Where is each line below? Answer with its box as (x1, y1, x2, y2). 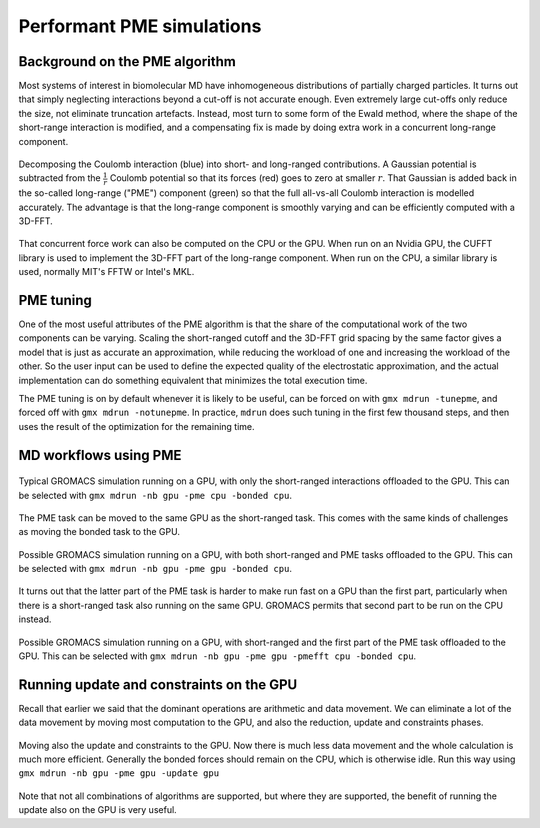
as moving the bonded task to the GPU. (18, 526, 180, 538)
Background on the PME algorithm (18, 53, 237, 70)
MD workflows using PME (18, 446, 182, 464)
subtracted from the (18, 172, 101, 184)
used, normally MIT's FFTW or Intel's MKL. (18, 266, 195, 278)
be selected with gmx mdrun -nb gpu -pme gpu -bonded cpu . (18, 563, 292, 575)
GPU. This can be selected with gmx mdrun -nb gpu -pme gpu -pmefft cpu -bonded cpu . (18, 650, 417, 662)
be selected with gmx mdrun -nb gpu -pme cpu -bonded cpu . (18, 489, 292, 501)
